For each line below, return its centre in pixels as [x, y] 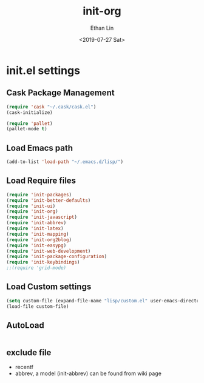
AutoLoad [25, 325]
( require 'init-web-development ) [49, 251]
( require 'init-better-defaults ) [49, 200]
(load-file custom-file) [38, 306]
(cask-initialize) [29, 112]
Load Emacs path [40, 148]
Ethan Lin [102, 28]
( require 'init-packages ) [39, 195]
